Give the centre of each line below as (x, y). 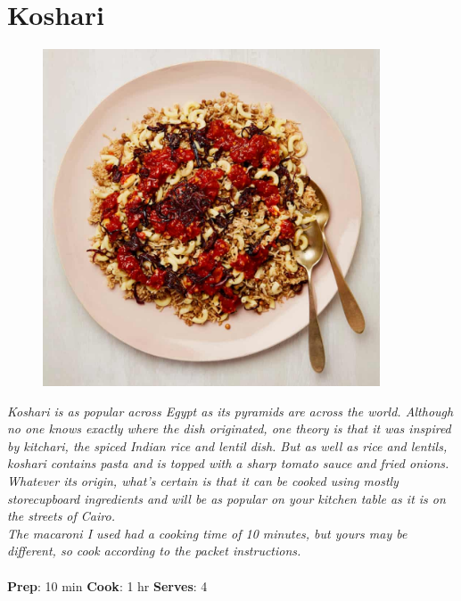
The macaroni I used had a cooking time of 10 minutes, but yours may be (207, 533)
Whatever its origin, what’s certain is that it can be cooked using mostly (203, 481)
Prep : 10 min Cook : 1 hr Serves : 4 (107, 585)
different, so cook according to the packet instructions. (154, 551)
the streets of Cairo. (61, 516)
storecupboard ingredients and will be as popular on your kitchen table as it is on (226, 498)
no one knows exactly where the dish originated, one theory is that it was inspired (229, 428)
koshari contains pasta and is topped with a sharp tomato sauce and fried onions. (228, 463)
